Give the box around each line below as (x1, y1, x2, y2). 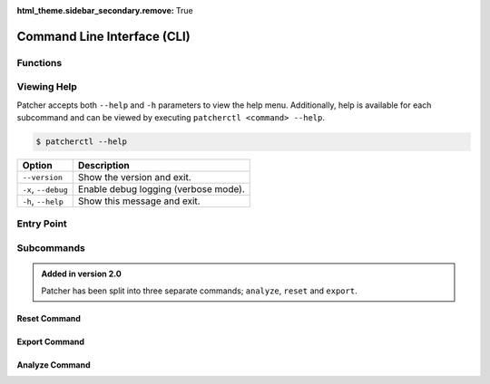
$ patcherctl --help (35, 137, 127, 147)
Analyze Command (16, 359, 91, 370)
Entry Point (16, 217, 67, 230)
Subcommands (16, 242, 85, 254)
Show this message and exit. (77, 195, 201, 207)
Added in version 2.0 (41, 268, 122, 280)
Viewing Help (16, 81, 77, 93)
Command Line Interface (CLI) (16, 28, 191, 44)
